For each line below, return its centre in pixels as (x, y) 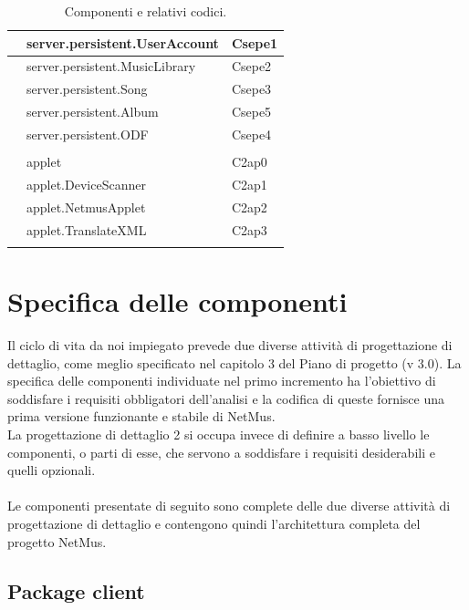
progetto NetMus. (57, 541)
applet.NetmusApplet (86, 207)
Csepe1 (255, 42)
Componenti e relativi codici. (146, 11)
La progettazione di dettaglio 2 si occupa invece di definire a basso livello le (219, 434)
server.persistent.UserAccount (123, 42)
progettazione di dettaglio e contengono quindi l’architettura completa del (214, 523)
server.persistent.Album (93, 112)
